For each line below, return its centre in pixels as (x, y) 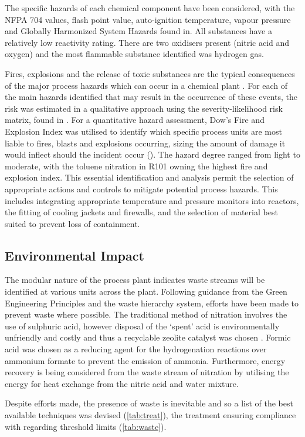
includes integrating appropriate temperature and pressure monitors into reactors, (152, 200)
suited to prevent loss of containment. (72, 223)
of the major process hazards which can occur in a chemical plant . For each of (146, 85)
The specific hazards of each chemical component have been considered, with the (150, 8)
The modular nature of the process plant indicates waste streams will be (135, 280)
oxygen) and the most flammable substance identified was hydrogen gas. (134, 54)
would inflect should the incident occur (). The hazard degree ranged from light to (152, 154)
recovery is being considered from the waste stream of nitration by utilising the (147, 372)
